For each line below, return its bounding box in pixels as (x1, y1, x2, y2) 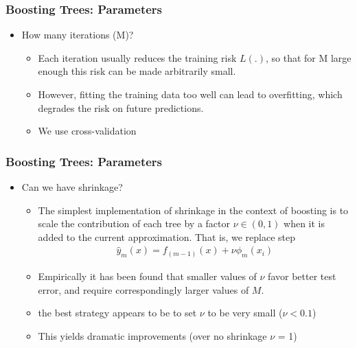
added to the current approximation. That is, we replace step (38, 229, 296, 244)
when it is (284, 216, 325, 231)
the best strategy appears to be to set (38, 305, 197, 320)
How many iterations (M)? (21, 27, 134, 42)
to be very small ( (207, 305, 283, 320)
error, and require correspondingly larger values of (38, 282, 249, 297)
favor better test (268, 268, 336, 283)
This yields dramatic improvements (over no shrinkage (38, 328, 267, 343)
